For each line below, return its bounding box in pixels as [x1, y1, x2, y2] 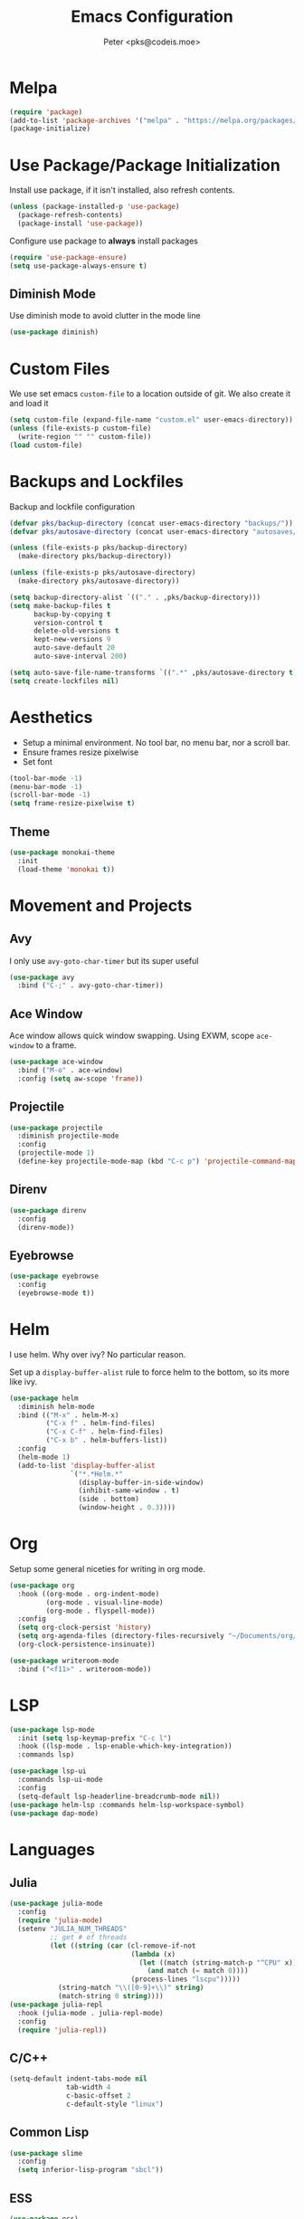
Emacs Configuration [71, 6, 233, 27]
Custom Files [9, 358, 110, 379]
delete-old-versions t [33, 626, 119, 635]
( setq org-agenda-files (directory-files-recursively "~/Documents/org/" [17, 1632, 301, 1641]
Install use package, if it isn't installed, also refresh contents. [9, 185, 235, 195]
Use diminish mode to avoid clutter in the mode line [9, 310, 201, 321]
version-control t [33, 618, 103, 627]
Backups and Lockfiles [9, 471, 184, 491]
